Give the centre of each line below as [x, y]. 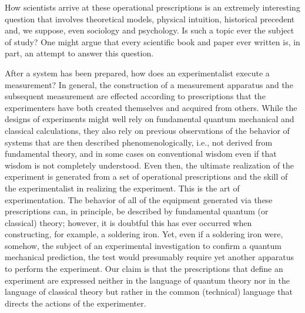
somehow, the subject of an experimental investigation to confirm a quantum [143, 245]
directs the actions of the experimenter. [76, 303]
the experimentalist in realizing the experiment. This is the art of [122, 188]
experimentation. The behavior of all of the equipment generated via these [139, 199]
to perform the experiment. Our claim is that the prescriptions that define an [144, 269]
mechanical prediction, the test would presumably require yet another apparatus [150, 257]
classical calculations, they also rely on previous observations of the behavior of [147, 130]
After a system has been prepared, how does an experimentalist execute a [137, 73]
